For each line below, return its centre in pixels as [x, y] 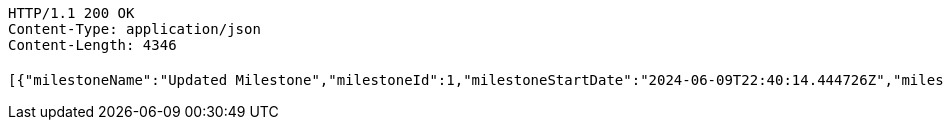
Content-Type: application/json [134, 29]
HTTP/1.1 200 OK [71, 13]
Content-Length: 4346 [92, 45]
